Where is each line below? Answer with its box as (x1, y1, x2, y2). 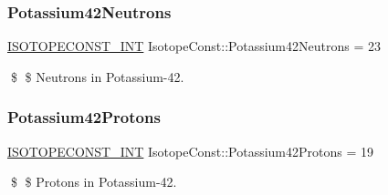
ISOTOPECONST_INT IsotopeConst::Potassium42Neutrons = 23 (7, 36, 381, 56)
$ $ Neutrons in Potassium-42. (10, 67, 184, 86)
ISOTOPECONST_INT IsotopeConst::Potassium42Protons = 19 (7, 141, 374, 160)
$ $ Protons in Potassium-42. (10, 172, 177, 191)
